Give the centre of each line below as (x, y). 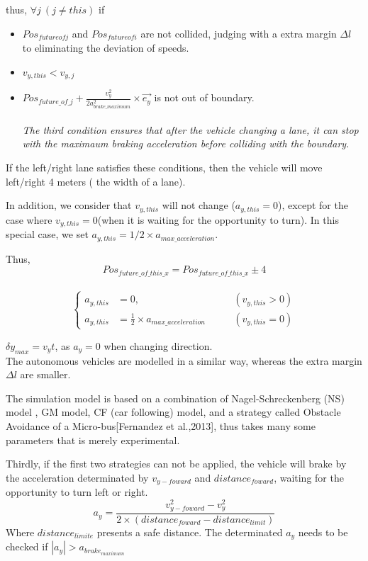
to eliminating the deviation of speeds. (106, 48)
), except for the (313, 205)
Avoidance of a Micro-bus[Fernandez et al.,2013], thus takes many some (161, 425)
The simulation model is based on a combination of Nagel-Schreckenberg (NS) (175, 398)
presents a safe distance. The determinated (190, 532)
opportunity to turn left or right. (77, 492)
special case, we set (47, 234)
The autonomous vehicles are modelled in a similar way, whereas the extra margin (184, 360)
